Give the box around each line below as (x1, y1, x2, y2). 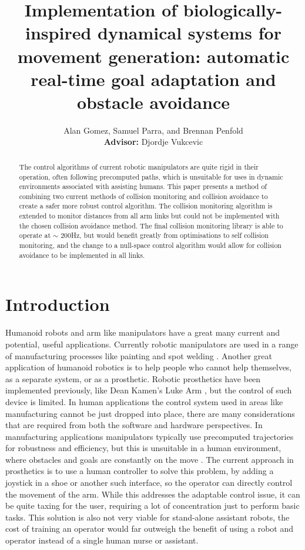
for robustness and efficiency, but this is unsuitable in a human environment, (5, 442, 281, 454)
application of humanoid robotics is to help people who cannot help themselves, (5, 361, 292, 373)
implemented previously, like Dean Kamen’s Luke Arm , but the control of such (5, 384, 292, 396)
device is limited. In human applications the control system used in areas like (5, 395, 283, 407)
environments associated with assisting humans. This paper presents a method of (19, 181, 267, 191)
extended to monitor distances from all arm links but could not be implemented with (19, 211, 280, 221)
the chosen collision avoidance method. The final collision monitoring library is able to (19, 220, 283, 230)
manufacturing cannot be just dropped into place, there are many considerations (5, 407, 295, 419)
